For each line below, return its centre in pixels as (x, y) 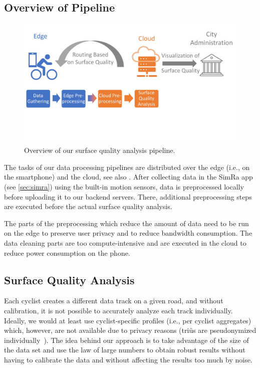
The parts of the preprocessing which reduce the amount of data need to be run (126, 223)
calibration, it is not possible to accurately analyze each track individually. (118, 311)
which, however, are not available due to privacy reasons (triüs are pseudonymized (130, 330)
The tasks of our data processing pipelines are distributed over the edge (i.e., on (127, 167)
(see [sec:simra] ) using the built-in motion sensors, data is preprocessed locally (124, 187)
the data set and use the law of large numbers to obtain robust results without (125, 350)
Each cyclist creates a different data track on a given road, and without (114, 301)
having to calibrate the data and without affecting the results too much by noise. (128, 359)
